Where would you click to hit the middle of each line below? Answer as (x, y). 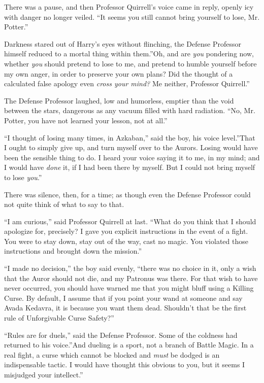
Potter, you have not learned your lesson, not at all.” (86, 120)
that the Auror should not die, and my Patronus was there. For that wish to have (131, 278)
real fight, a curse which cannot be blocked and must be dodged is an (112, 354)
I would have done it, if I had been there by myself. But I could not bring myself (130, 167)
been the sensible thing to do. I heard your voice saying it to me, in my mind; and (132, 157)
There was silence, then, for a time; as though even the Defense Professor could (127, 194)
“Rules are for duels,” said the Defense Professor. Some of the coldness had (121, 335)
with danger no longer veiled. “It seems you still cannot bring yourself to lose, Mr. (132, 16)
